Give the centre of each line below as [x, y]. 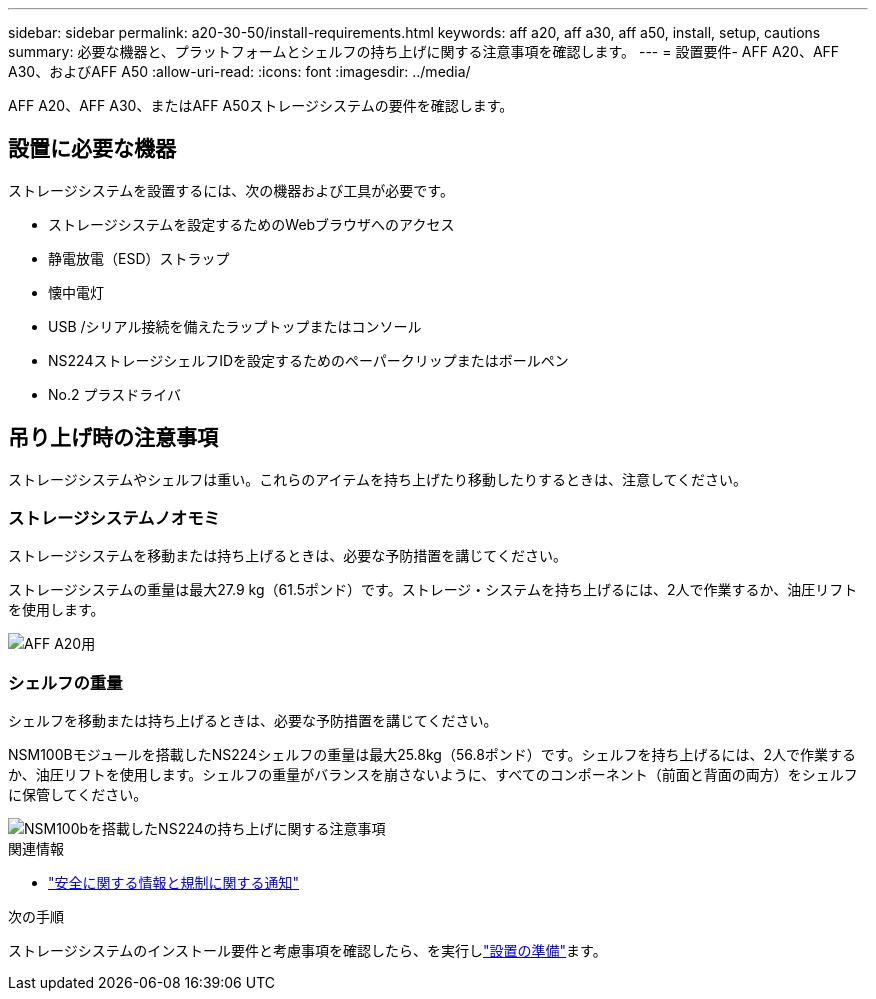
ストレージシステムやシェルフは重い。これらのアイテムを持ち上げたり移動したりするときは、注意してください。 [378, 479]
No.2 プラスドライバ [114, 394]
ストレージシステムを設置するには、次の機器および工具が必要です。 [231, 190]
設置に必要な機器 [92, 149]
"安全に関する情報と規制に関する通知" [174, 883]
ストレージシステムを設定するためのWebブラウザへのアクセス [251, 224]
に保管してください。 [78, 795]
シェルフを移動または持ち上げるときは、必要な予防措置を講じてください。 [253, 721]
